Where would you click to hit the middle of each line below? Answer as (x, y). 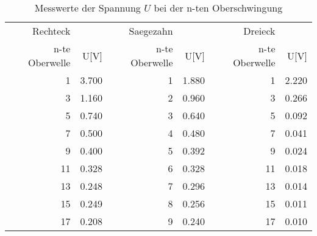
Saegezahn (151, 31)
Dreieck (259, 31)
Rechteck (52, 31)
